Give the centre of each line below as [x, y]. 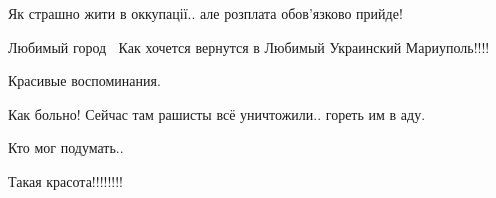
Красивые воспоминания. [84, 80]
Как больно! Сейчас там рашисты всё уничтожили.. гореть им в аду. [217, 113]
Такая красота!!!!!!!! [66, 180]
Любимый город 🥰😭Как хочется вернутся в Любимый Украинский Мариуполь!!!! [249, 46]
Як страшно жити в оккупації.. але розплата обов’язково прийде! [205, 13]
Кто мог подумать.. [66, 147]
